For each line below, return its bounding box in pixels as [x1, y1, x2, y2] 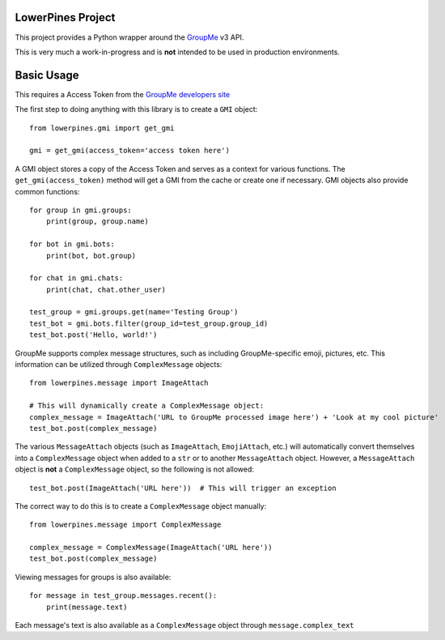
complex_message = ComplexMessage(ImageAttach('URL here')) [29, 543, 273, 553]
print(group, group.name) [45, 217, 150, 226]
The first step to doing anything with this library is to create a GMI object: [15, 105, 258, 114]
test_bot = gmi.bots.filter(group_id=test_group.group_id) [29, 318, 269, 328]
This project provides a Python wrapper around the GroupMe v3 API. [15, 32, 244, 42]
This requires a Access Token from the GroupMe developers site [15, 89, 231, 99]
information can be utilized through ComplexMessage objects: [15, 360, 222, 369]
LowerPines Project [15, 11, 116, 24]
